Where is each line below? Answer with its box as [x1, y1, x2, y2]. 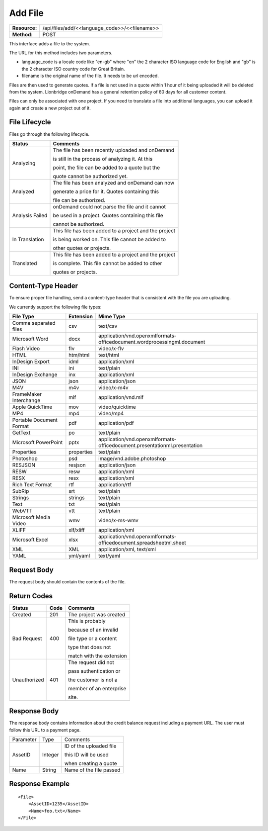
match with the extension [67, 652, 127, 659]
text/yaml [98, 553, 121, 559]
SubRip [12, 488, 29, 495]
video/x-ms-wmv [98, 517, 139, 524]
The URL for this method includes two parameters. [9, 50, 113, 56]
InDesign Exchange [12, 371, 58, 378]
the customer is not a [67, 676, 118, 683]
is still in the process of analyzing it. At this [53, 155, 153, 162]
